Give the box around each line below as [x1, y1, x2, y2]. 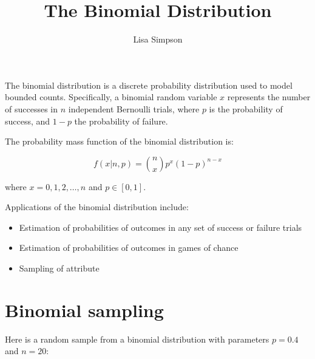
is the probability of [209, 102, 283, 115]
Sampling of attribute [19, 262, 100, 275]
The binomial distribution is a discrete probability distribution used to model [5, 78, 293, 91]
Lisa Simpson [133, 33, 183, 46]
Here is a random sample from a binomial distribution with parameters [5, 332, 269, 345]
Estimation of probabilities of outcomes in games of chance [19, 241, 239, 254]
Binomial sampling [5, 297, 164, 322]
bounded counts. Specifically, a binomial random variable [5, 91, 217, 103]
